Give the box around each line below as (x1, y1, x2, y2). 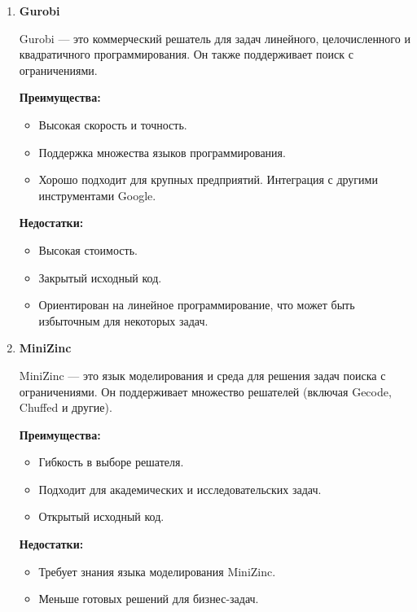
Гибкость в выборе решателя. (38, 453, 184, 470)
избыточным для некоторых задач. (38, 312, 208, 329)
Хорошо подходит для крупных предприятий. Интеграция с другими (38, 171, 378, 188)
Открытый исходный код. (38, 508, 165, 525)
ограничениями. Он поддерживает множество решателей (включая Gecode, (19, 382, 392, 400)
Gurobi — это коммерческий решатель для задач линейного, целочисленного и (19, 29, 410, 46)
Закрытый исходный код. (38, 269, 162, 286)
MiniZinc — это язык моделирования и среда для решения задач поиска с (19, 366, 386, 383)
